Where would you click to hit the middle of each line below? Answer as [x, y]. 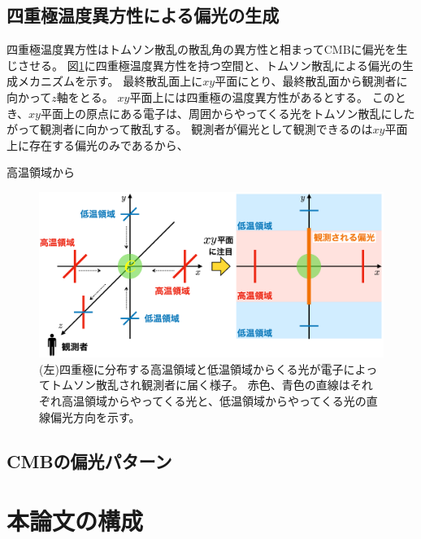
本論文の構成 [75, 521]
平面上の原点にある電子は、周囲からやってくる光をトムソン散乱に [216, 113]
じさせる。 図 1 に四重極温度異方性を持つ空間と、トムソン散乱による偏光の [204, 65]
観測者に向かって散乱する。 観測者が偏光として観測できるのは [206, 129]
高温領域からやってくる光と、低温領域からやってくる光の [214, 401]
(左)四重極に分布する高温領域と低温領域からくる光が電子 [191, 368]
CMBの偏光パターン [89, 460]
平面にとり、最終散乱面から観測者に [311, 81]
